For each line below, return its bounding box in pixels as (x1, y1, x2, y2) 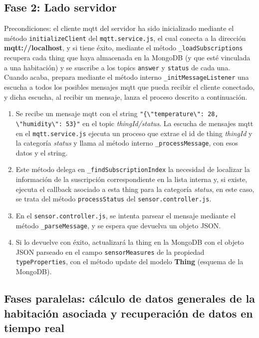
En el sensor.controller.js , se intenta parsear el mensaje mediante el (15, 210, 236, 220)
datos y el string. (15, 147, 68, 158)
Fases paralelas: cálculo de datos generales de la (4, 291, 255, 306)
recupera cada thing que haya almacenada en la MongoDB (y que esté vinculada (4, 52, 251, 63)
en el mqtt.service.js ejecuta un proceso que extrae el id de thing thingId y (15, 128, 253, 138)
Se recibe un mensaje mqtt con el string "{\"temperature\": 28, (15, 108, 219, 119)
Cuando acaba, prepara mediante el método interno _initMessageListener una (4, 72, 249, 82)
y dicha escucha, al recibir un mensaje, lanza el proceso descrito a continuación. (4, 91, 248, 102)
